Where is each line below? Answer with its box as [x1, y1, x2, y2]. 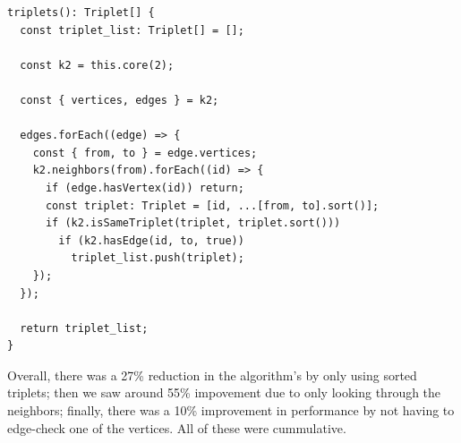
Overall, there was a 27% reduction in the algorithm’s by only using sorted [7, 365, 417, 384]
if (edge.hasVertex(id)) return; [45, 181, 244, 194]
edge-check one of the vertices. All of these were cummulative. [7, 418, 346, 437]
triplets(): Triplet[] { [7, 6, 155, 19]
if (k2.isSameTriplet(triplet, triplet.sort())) [45, 217, 341, 230]
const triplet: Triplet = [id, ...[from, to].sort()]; [45, 199, 380, 212]
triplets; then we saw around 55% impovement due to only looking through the [7, 383, 441, 402]
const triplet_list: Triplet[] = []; [20, 23, 244, 37]
